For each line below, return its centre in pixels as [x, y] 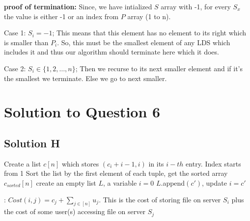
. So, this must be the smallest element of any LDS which [144, 42]
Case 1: [15, 33]
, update [214, 182]
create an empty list [66, 182]
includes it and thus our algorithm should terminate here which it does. [111, 52]
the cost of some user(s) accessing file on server [75, 211]
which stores [81, 163]
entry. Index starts [213, 163]
